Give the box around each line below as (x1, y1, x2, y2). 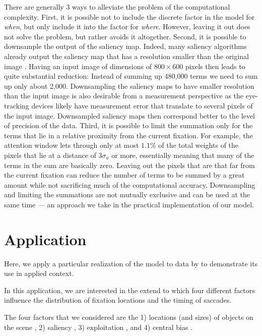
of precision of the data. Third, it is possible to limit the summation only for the (4, 120, 253, 131)
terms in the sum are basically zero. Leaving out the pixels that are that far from (4, 159, 255, 170)
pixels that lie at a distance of (4, 149, 96, 160)
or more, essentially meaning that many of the (111, 149, 254, 160)
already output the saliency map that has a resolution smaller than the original (4, 50, 249, 61)
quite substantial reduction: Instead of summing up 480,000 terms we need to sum (4, 71, 258, 81)
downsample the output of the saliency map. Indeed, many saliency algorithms (4, 41, 247, 51)
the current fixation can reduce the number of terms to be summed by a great (4, 170, 245, 180)
